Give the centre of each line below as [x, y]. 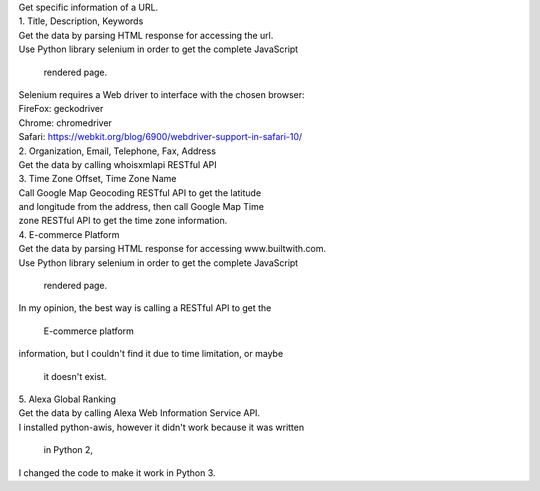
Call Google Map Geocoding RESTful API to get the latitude [140, 192]
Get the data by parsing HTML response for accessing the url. [146, 35]
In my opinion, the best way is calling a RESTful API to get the [145, 308]
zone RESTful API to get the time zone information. [123, 221]
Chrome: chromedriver [65, 122]
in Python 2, [68, 450]
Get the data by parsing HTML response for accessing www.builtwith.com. [172, 249]
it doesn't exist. [75, 376]
